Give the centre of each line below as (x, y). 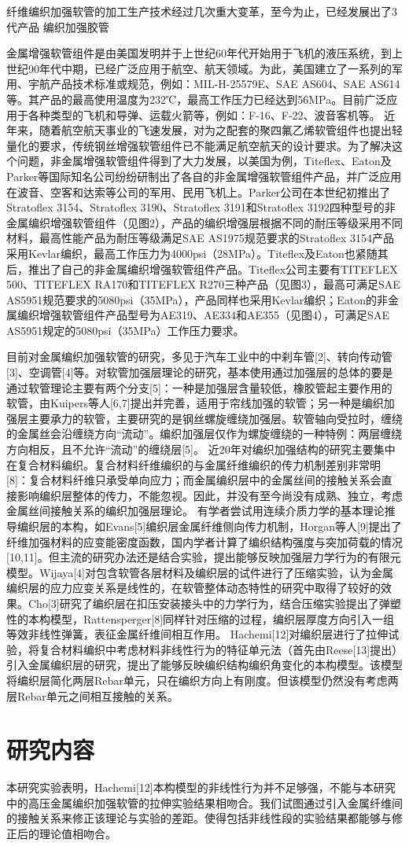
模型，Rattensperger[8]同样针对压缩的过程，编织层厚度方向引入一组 (222, 618)
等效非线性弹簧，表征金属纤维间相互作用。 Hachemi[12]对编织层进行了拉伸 (197, 634)
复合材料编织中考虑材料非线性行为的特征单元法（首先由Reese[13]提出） (218, 649)
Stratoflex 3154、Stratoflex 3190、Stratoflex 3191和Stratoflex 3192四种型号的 (195, 207)
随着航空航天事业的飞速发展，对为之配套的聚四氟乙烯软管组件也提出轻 (221, 130)
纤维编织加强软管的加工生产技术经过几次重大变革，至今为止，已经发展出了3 (202, 11)
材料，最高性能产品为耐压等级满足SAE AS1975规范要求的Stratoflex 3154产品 (200, 238)
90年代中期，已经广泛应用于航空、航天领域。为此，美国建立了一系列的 (210, 68)
